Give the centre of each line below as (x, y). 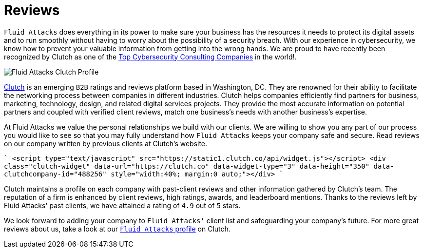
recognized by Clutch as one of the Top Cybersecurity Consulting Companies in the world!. (150, 57)
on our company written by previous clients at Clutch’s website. (106, 143)
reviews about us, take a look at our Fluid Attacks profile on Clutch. (117, 229)
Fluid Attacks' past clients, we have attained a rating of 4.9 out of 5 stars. (122, 205)
